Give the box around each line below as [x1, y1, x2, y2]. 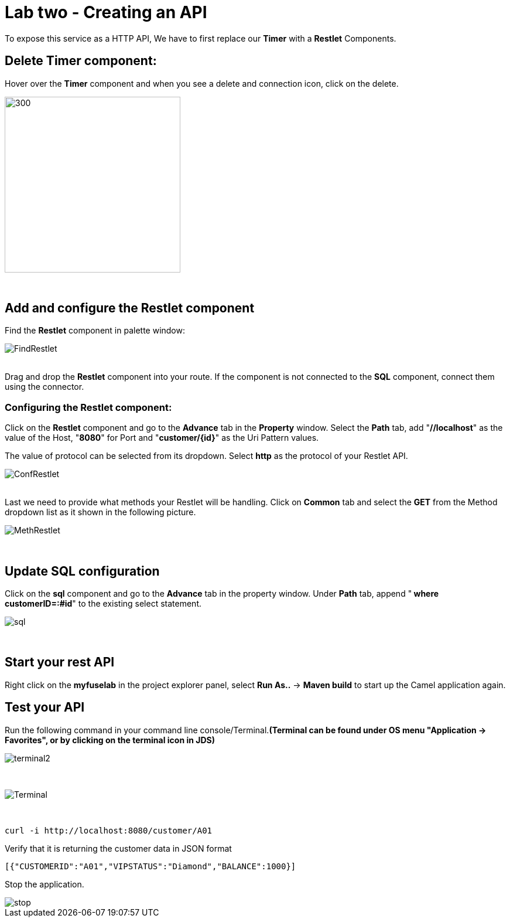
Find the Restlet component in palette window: [5, 325, 185, 336]
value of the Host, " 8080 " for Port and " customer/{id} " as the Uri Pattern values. [5, 433, 319, 443]
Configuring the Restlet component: [5, 401, 172, 413]
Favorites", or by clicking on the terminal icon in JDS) [5, 734, 215, 745]
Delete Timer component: [5, 53, 157, 69]
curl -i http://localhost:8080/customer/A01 [5, 825, 213, 835]
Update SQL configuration [5, 563, 160, 579]
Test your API [5, 700, 85, 715]
